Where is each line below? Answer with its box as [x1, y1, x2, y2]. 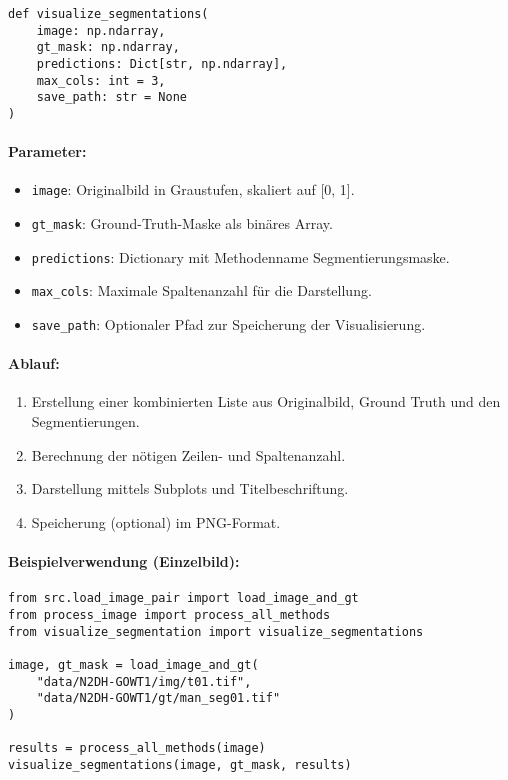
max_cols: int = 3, [36, 73, 166, 88]
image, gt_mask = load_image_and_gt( [8, 657, 259, 672]
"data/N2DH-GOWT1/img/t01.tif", [36, 674, 252, 689]
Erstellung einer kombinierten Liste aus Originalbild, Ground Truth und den [31, 391, 501, 412]
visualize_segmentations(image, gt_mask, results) [8, 757, 352, 772]
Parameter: [8, 141, 87, 162]
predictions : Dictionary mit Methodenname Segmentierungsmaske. [31, 246, 450, 267]
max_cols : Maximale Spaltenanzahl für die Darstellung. [31, 280, 372, 301]
